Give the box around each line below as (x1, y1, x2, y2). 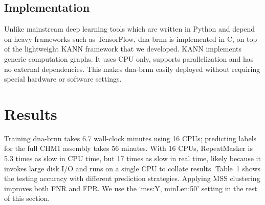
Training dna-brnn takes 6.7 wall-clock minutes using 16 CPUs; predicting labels (4, 133, 257, 143)
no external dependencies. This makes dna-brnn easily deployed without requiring (4, 63, 260, 74)
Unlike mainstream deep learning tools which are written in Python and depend (4, 23, 255, 34)
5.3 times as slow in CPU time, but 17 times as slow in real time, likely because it (4, 153, 261, 164)
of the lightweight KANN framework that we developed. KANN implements (4, 43, 242, 54)
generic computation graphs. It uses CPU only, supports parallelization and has (4, 53, 254, 64)
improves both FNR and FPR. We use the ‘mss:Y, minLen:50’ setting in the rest (4, 183, 257, 193)
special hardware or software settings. (4, 73, 122, 84)
